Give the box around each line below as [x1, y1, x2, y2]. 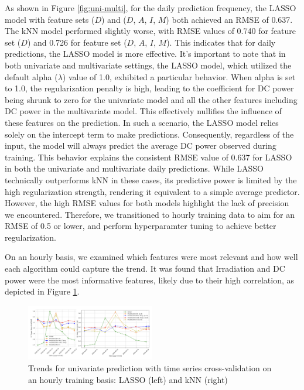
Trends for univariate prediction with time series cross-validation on [28, 361, 272, 374]
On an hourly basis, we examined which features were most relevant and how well [5, 251, 298, 263]
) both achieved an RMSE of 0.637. [166, 13, 293, 25]
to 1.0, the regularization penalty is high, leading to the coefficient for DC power [5, 82, 294, 94]
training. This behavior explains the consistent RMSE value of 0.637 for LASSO [5, 150, 292, 163]
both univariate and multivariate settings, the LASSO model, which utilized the [5, 59, 292, 71]
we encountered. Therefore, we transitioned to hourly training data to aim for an [5, 208, 295, 220]
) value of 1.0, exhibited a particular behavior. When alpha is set [62, 70, 296, 83]
